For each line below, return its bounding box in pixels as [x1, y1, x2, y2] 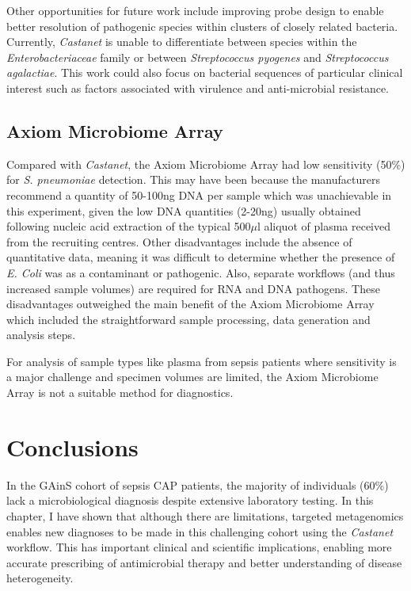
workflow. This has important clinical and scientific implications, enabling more [6, 539, 392, 555]
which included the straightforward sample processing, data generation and [6, 311, 371, 327]
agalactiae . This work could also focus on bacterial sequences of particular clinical [6, 64, 403, 81]
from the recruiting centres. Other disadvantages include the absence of [6, 233, 352, 250]
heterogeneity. [6, 570, 74, 586]
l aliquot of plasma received [257, 218, 391, 234]
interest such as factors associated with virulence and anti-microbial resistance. [6, 79, 389, 96]
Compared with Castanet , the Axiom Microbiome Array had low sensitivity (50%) [6, 155, 405, 172]
